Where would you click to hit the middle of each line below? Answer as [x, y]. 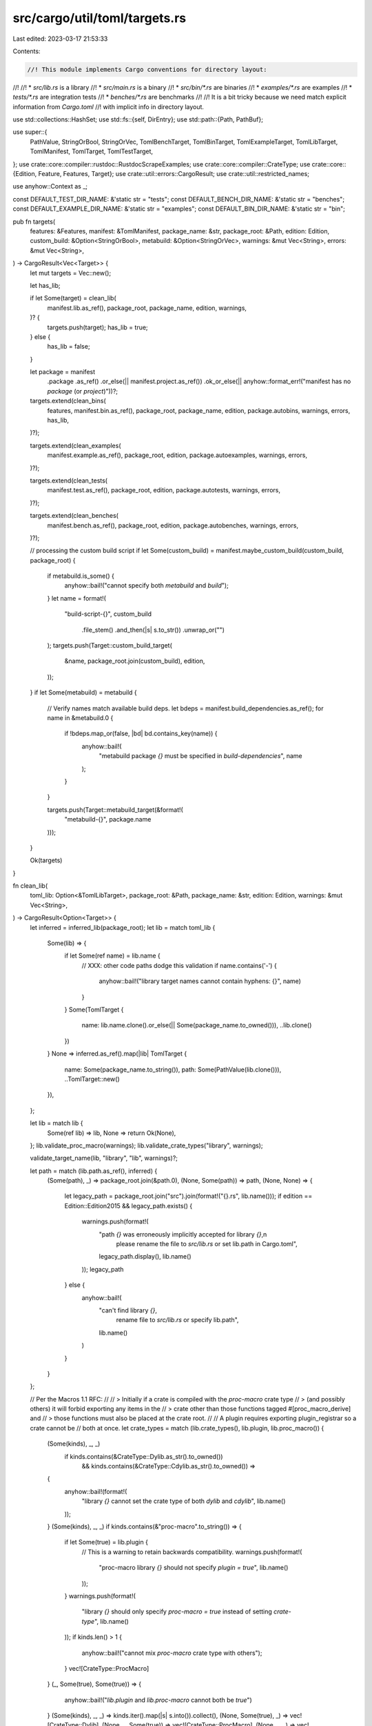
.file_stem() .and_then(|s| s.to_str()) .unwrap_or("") [153, 630]
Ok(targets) [46, 860]
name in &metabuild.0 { [80, 718]
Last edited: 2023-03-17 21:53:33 [60, 39]
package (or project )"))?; [83, 391]
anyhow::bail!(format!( [96, 1491]
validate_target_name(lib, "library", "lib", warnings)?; [104, 1158]
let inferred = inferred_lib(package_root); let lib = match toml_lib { [123, 927]
